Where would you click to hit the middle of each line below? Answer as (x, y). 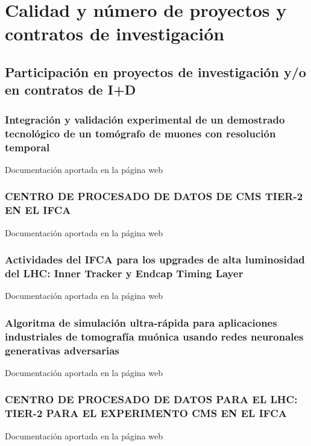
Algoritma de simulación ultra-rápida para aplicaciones (141, 322)
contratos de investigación (115, 33)
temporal (27, 147)
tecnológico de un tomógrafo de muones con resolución (140, 133)
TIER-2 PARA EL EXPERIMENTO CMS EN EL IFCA (146, 413)
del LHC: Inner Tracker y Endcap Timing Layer (124, 273)
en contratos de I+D (71, 90)
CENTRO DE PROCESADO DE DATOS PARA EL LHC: (151, 399)
